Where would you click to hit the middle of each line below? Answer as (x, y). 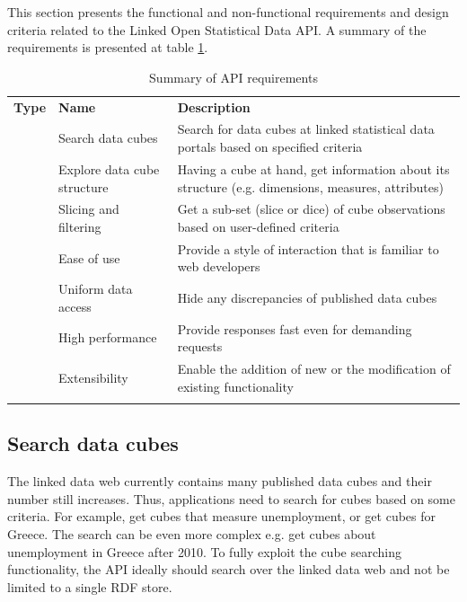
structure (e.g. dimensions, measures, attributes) (310, 186)
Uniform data (96, 289)
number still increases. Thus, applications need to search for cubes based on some (231, 498)
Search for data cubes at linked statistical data (306, 129)
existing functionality (235, 386)
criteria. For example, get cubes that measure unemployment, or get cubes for (222, 516)
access (75, 306)
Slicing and (89, 209)
